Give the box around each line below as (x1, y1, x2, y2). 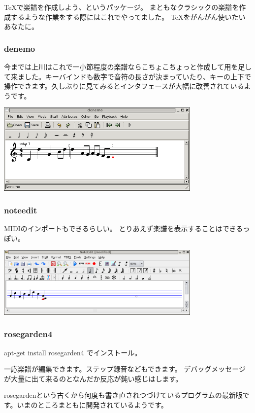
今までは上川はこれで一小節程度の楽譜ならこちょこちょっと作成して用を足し (4, 62, 252, 71)
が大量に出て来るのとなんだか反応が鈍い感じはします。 (4, 373, 183, 383)
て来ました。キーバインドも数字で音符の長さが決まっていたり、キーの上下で (4, 71, 252, 81)
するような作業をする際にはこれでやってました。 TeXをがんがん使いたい (10, 11, 246, 22)
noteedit (4, 204, 37, 216)
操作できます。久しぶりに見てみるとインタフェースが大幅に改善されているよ (4, 81, 251, 91)
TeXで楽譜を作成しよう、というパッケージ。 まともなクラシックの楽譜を (4, 2, 239, 12)
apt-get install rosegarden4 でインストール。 (4, 347, 142, 357)
